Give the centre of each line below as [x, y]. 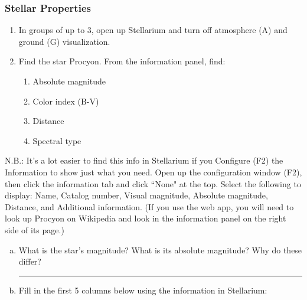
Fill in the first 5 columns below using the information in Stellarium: [143, 290]
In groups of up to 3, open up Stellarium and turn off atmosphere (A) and [153, 30]
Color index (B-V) [66, 101]
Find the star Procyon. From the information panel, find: [122, 61]
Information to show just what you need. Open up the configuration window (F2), [153, 172]
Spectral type [57, 140]
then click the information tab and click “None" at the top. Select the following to [153, 183]
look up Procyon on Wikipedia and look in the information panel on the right [146, 218]
